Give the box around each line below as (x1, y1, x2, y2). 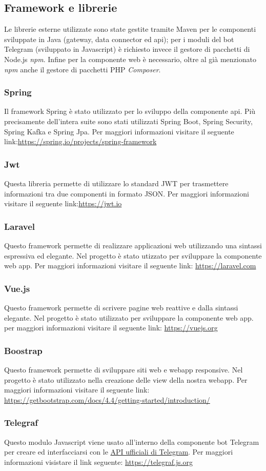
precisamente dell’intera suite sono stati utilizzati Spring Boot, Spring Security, (4, 115, 253, 126)
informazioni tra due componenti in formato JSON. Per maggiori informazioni (4, 188, 249, 199)
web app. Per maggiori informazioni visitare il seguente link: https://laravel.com (4, 260, 256, 271)
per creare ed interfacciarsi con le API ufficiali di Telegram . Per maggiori (4, 446, 233, 457)
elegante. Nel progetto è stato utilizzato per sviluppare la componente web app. (4, 312, 254, 323)
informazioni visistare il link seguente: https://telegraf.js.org (4, 456, 193, 467)
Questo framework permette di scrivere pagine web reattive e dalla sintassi (4, 302, 238, 312)
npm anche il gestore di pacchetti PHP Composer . (4, 64, 161, 74)
